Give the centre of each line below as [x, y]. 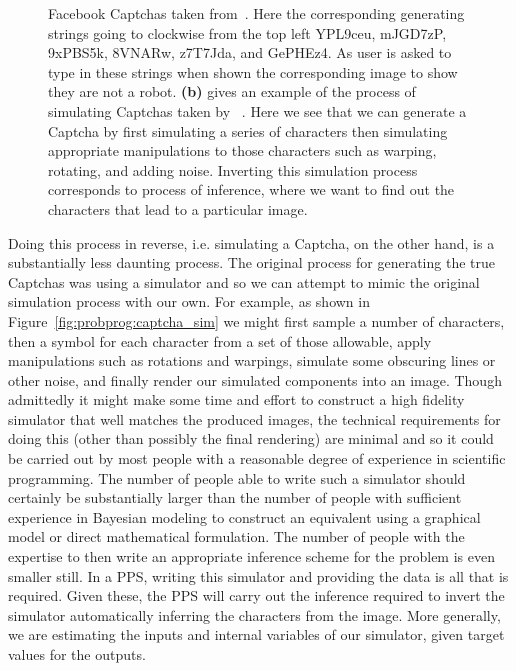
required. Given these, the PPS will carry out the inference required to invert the [256, 595]
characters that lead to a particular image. [178, 208]
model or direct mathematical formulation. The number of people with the [236, 536]
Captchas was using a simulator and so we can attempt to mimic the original [244, 281]
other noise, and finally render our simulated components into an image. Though [255, 379]
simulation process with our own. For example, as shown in [189, 301]
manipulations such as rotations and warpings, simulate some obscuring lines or [252, 360]
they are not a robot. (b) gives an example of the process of [232, 91]
